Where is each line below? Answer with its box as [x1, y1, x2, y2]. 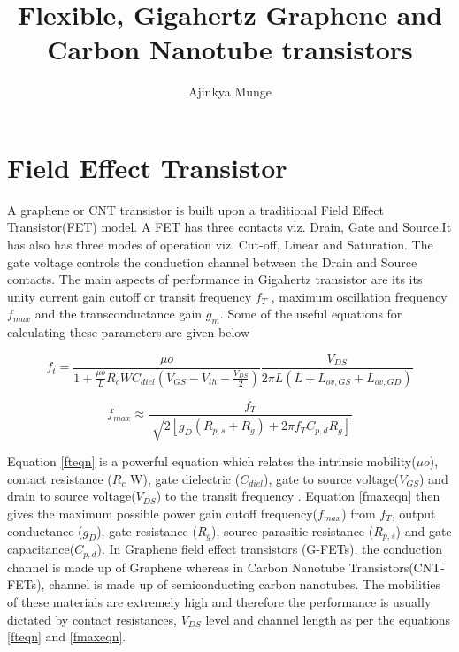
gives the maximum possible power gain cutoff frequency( [7, 503, 318, 522]
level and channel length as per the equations [205, 610, 451, 628]
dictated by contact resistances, [7, 610, 177, 628]
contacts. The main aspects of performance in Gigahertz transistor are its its [7, 270, 423, 288]
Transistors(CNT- [348, 557, 445, 576]
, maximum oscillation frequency [271, 287, 448, 305]
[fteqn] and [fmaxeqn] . [7, 627, 126, 646]
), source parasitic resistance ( [211, 521, 374, 540]
